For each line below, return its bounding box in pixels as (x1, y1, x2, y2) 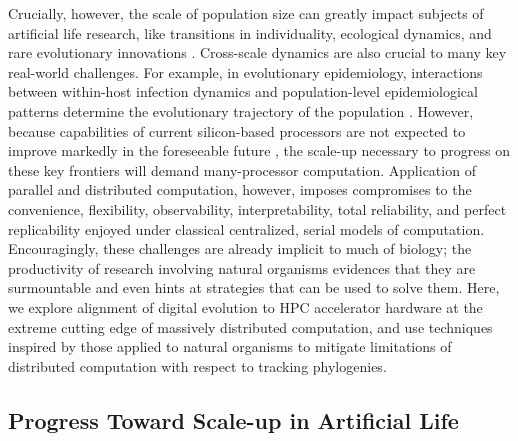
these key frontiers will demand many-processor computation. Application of (8, 159, 476, 180)
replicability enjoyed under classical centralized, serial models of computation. (8, 218, 485, 239)
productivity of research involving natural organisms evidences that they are (8, 257, 476, 278)
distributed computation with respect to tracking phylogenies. (8, 355, 387, 376)
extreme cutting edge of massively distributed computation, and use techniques (8, 316, 493, 337)
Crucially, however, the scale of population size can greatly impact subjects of (8, 3, 484, 23)
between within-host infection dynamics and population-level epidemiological (8, 81, 478, 102)
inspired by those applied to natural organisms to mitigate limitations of (8, 336, 452, 357)
